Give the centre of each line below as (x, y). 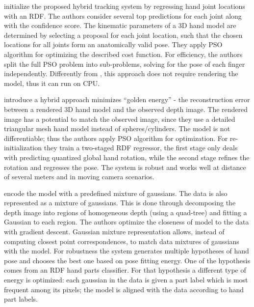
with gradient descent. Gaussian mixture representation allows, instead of (114, 232)
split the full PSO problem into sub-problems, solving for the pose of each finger (125, 64)
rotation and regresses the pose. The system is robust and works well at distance (125, 167)
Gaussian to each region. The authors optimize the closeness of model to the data (127, 222)
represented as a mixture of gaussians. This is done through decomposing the (120, 203)
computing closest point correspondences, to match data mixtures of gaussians (122, 241)
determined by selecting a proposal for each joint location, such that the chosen (123, 35)
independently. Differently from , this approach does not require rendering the (121, 73)
